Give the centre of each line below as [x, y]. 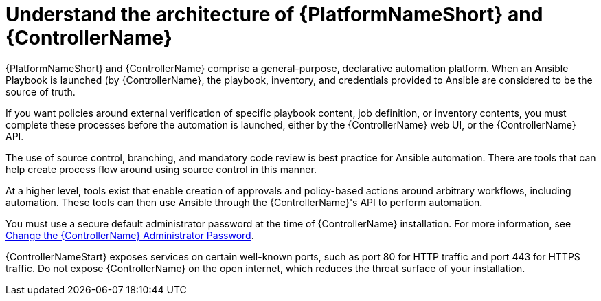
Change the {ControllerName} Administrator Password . [130, 235]
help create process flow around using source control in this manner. [161, 169]
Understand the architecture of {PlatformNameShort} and [274, 14]
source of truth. [41, 91]
